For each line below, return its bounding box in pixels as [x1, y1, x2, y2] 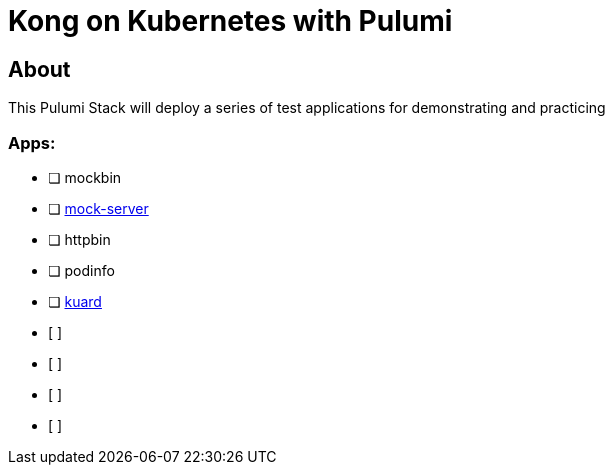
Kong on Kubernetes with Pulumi [8, 4, 453, 38]
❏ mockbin [48, 168, 122, 186]
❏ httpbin [48, 230, 111, 248]
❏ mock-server [48, 199, 149, 217]
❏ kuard [48, 292, 102, 310]
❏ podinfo [48, 261, 115, 279]
